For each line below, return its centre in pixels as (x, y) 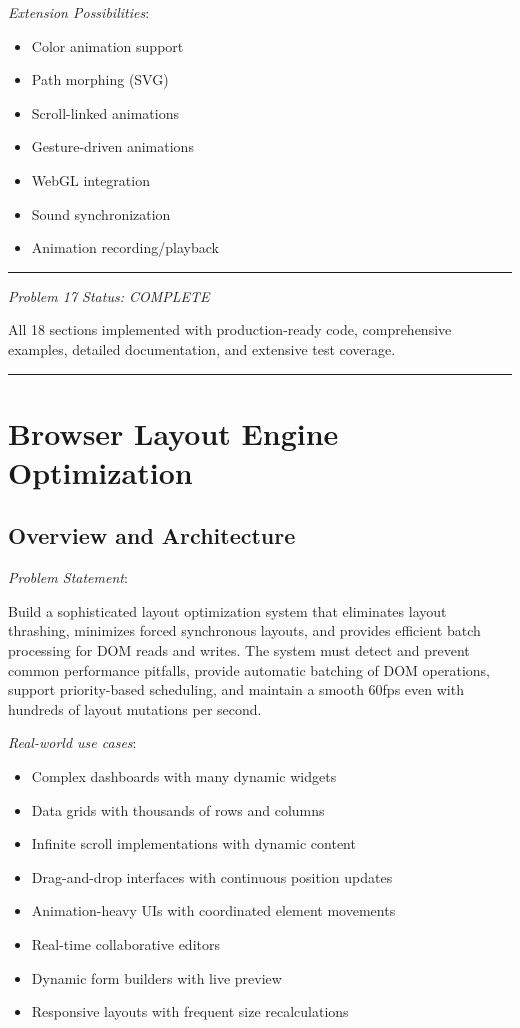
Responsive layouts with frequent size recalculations (190, 1011)
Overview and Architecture (152, 535)
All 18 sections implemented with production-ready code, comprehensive (230, 329)
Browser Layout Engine (173, 432)
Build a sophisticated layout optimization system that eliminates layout (227, 610)
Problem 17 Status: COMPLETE (109, 295)
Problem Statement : (68, 577)
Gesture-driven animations (112, 146)
